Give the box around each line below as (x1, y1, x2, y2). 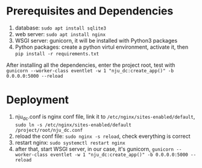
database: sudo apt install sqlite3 (14, 24, 107, 31)
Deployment (6, 93, 69, 107)
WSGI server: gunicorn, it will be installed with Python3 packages (14, 37, 178, 44)
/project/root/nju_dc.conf (14, 127, 83, 133)
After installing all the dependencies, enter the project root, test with (6, 61, 175, 69)
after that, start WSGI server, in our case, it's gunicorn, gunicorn (14, 145, 174, 152)
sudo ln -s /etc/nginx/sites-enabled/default (14, 122, 131, 128)
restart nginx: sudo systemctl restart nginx (14, 138, 125, 146)
